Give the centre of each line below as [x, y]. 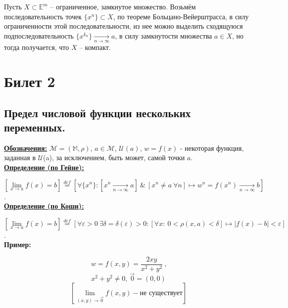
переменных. [35, 127]
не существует [161, 293]
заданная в [20, 157]
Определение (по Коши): [44, 206]
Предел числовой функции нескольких [97, 112]
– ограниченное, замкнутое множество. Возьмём [123, 6]
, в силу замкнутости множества [164, 35]
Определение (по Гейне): [44, 167]
